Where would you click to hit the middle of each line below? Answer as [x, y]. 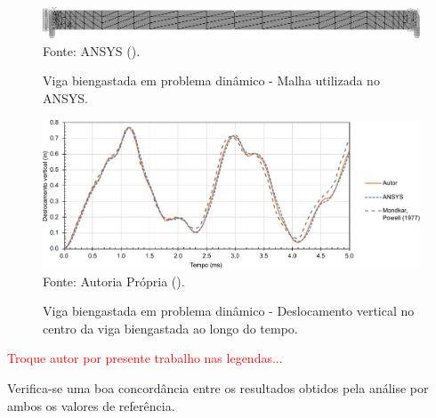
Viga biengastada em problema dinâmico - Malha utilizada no [211, 80]
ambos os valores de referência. [91, 405]
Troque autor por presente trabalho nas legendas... [145, 358]
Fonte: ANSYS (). [92, 50]
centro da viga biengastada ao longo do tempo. [170, 328]
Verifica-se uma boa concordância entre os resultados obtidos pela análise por [218, 388]
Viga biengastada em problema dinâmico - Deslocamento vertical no [229, 311]
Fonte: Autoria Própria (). [114, 281]
